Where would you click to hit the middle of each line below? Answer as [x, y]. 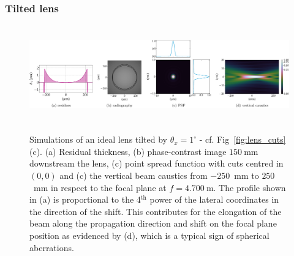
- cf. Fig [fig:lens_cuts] [243, 139]
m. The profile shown [246, 187]
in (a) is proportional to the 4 [85, 199]
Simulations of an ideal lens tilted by [98, 139]
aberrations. [52, 247]
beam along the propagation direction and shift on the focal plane [153, 223]
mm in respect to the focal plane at [100, 187]
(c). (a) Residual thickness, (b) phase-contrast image [128, 151]
